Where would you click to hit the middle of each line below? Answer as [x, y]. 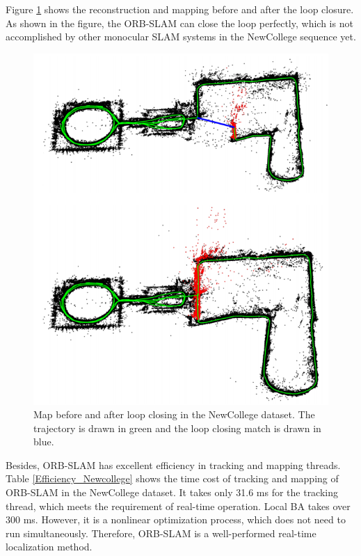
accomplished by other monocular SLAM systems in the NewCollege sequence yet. [181, 37]
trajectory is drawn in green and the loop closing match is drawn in [177, 428]
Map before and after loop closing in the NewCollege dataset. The [174, 414]
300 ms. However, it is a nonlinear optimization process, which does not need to [176, 519]
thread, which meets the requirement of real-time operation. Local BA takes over [178, 506]
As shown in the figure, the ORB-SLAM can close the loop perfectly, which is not [179, 23]
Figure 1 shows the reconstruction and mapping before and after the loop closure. [180, 9]
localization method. [49, 547]
